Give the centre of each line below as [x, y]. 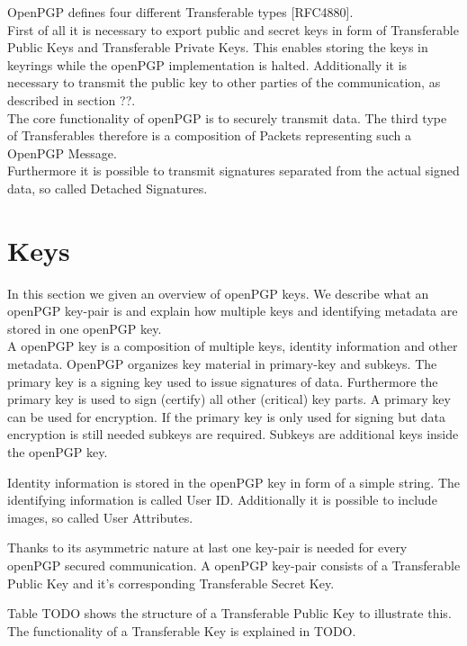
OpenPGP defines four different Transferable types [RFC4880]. [180, 12]
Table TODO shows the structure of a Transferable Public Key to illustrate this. [229, 613]
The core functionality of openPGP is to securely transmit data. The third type [227, 117]
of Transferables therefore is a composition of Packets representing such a [209, 135]
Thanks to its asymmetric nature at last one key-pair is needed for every [207, 547]
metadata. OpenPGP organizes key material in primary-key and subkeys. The [222, 364]
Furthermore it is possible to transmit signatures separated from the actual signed [233, 170]
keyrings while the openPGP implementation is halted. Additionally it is [207, 64]
